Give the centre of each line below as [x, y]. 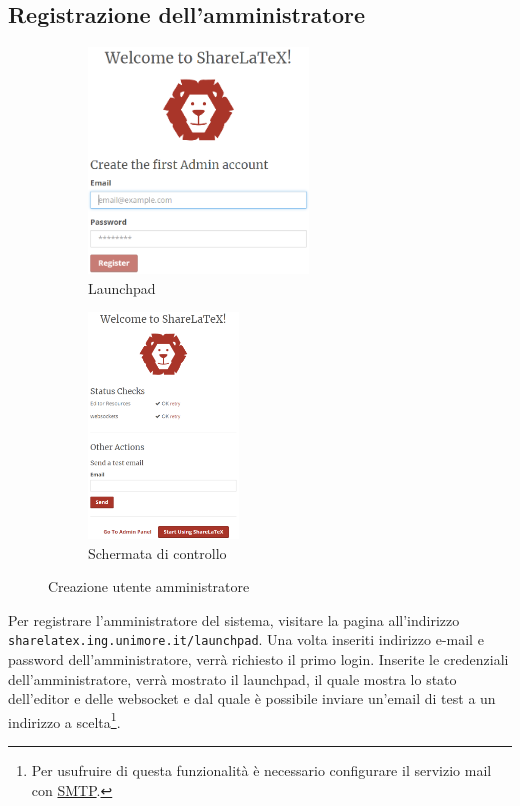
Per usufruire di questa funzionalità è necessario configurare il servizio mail [261, 769]
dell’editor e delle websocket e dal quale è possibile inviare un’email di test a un [252, 698]
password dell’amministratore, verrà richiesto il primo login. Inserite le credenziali [258, 658]
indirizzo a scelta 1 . [64, 720]
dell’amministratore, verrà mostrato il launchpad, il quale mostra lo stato [232, 678]
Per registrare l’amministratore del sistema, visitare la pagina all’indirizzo [234, 619]
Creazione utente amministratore [149, 586]
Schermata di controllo [157, 552]
